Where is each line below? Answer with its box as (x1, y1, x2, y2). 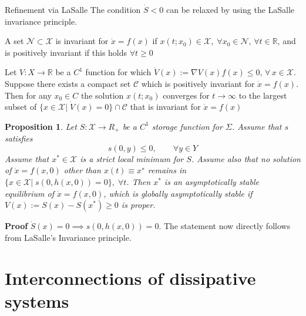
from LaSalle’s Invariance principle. (5, 231, 132, 243)
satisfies (5, 132, 33, 144)
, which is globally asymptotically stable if (103, 187, 253, 199)
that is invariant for (130, 100, 201, 113)
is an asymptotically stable (164, 175, 259, 187)
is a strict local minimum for (80, 152, 184, 164)
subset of (5, 100, 37, 113)
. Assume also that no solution (191, 152, 301, 164)
